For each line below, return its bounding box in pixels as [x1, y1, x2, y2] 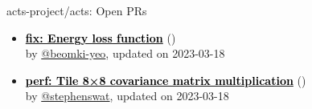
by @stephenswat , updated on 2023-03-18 [25, 87, 229, 104]
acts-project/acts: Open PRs [6, 2, 147, 18]
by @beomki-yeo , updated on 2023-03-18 [25, 45, 225, 62]
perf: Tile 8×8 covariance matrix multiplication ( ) [25, 71, 306, 88]
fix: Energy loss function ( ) [25, 29, 176, 46]
